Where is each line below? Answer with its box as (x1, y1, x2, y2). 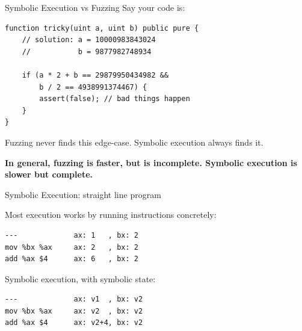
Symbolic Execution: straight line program (5, 188, 161, 200)
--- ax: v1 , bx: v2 (5, 295, 143, 304)
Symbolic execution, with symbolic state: (5, 272, 156, 285)
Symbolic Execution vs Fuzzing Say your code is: (5, 1, 185, 13)
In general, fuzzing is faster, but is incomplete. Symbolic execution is (5, 156, 297, 169)
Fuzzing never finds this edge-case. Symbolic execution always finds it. (5, 135, 263, 148)
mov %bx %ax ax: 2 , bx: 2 (5, 243, 138, 252)
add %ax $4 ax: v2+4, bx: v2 (5, 318, 143, 327)
